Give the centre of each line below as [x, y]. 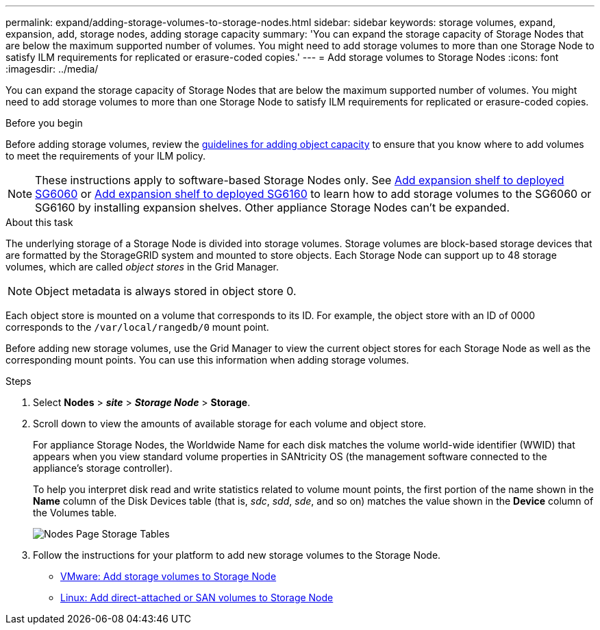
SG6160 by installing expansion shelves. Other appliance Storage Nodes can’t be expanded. [272, 207]
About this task [39, 222]
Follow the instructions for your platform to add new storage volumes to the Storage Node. [237, 555]
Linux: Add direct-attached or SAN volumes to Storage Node [197, 597]
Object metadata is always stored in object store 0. [166, 291]
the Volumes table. [75, 513]
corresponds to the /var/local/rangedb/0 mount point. [137, 327]
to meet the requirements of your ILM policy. [105, 156]
